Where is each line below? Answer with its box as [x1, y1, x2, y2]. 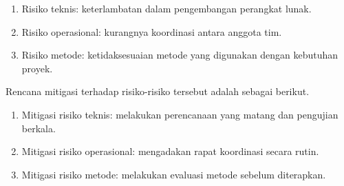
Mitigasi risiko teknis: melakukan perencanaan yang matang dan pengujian [21, 107, 338, 121]
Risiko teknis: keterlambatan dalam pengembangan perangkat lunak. [21, 1, 312, 15]
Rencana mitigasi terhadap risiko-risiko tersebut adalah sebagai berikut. [6, 84, 310, 99]
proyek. [21, 61, 53, 75]
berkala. [21, 121, 56, 135]
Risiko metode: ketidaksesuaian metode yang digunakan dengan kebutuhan [21, 48, 338, 62]
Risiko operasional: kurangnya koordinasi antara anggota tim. [21, 24, 282, 39]
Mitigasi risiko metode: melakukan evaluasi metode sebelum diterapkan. [21, 167, 326, 181]
